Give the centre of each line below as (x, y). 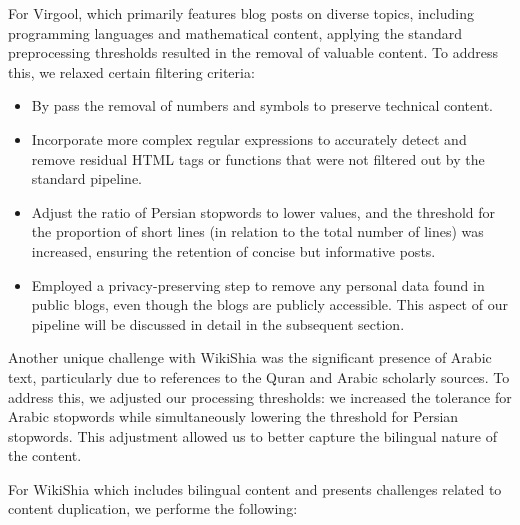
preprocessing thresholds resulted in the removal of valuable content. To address (253, 52)
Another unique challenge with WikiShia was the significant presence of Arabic (250, 357)
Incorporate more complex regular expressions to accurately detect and (249, 138)
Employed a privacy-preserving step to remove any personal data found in (258, 284)
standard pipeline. (87, 178)
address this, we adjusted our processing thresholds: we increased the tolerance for (260, 396)
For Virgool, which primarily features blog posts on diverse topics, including (241, 13)
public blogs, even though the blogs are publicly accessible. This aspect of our (269, 304)
